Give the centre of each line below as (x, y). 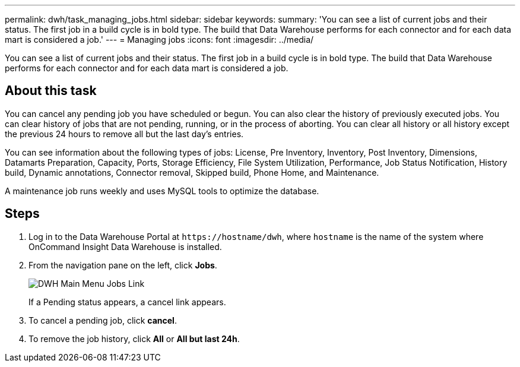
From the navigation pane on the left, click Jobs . (123, 265)
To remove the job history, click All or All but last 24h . (134, 338)
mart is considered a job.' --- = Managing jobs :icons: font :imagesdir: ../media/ (159, 39)
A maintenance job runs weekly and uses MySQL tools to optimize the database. (162, 191)
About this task (51, 91)
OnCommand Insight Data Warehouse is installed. (125, 246)
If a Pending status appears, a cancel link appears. (127, 302)
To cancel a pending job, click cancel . (103, 320)
